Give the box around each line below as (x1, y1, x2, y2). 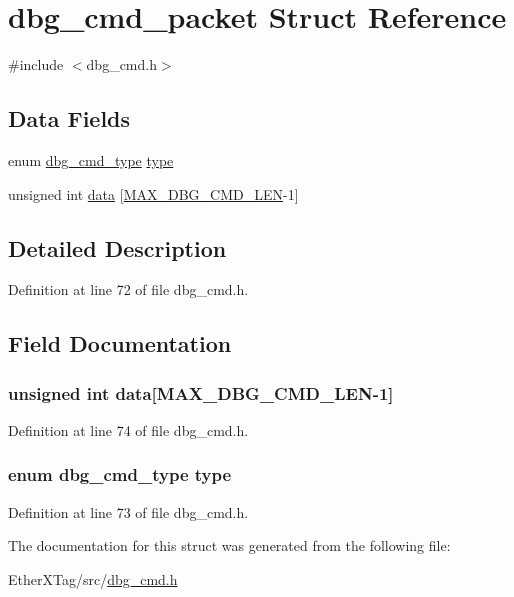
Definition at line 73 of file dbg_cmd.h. (8, 501, 249, 522)
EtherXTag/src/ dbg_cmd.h (8, 568, 178, 589)
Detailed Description (8, 232, 227, 263)
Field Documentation (8, 328, 232, 359)
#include (8, 54, 64, 75)
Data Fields (8, 103, 131, 134)
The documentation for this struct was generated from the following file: (8, 535, 451, 556)
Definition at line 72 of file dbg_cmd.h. (8, 279, 249, 300)
